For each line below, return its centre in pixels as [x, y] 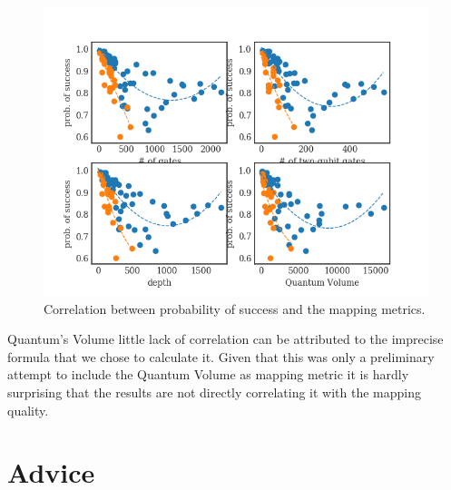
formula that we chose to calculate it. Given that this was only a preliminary [221, 356]
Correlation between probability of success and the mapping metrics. [235, 308]
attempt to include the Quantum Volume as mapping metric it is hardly [208, 374]
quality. [28, 410]
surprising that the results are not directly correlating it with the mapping [215, 392]
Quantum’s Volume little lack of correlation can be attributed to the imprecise [225, 339]
